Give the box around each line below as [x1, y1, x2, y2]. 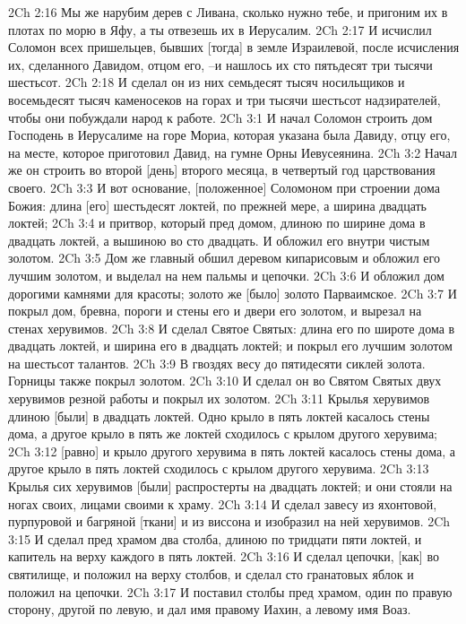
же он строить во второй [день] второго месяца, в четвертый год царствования [8, 160, 436, 179]
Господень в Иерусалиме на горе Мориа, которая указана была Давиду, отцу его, [8, 126, 451, 144]
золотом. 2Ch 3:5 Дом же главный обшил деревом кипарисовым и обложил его [8, 248, 440, 267]
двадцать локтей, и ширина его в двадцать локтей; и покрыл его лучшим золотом [8, 336, 453, 355]
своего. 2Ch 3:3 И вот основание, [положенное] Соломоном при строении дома [8, 178, 440, 196]
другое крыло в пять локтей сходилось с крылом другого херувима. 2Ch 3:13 [8, 459, 429, 478]
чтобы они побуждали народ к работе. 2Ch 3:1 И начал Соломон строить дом [8, 108, 433, 126]
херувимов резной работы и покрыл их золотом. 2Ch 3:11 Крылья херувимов [8, 389, 430, 408]
